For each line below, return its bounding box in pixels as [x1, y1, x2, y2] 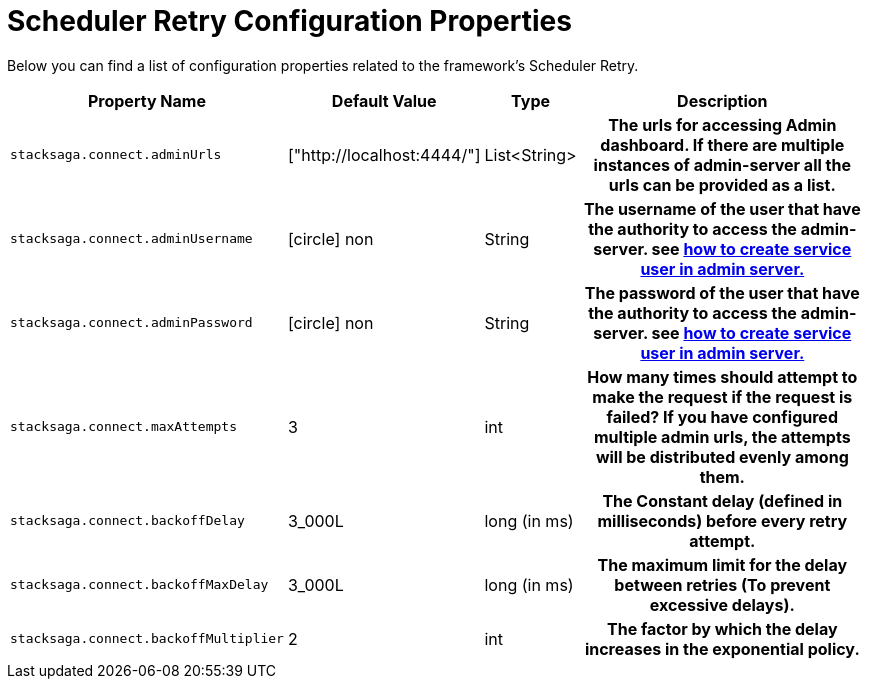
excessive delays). [649, 594, 795, 615]
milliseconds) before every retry [597, 510, 848, 531]
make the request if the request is [592, 386, 853, 407]
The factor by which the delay [607, 618, 838, 639]
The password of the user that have [584, 282, 860, 303]
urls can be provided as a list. [608, 174, 836, 195]
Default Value [331, 90, 437, 111]
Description [677, 90, 768, 111]
